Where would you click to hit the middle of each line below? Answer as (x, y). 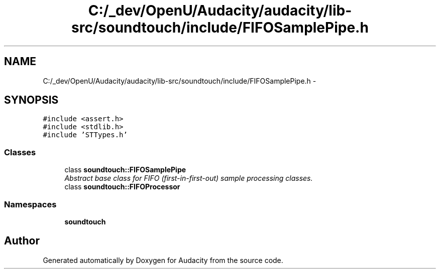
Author (22, 241)
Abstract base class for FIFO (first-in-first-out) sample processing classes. (189, 178)
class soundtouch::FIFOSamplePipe (125, 170)
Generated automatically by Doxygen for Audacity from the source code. (163, 260)
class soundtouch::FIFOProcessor (122, 187)
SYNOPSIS (31, 100)
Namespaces (30, 204)
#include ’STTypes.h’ (85, 135)
